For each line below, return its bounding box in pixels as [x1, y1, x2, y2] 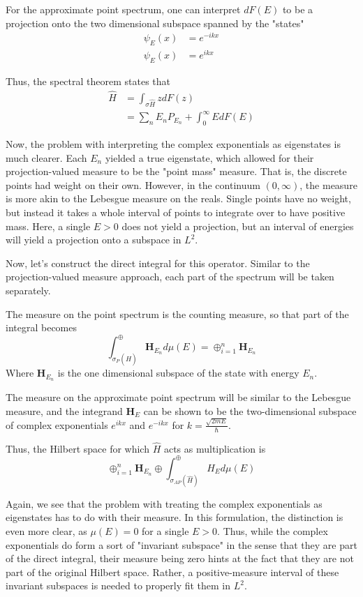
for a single [142, 523, 189, 538]
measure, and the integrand [6, 403, 123, 418]
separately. [6, 282, 51, 297]
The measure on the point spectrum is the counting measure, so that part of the [6, 306, 349, 321]
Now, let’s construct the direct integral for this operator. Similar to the [6, 255, 310, 270]
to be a [282, 2, 313, 16]
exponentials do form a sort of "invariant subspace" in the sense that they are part [6, 537, 357, 552]
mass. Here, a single [6, 218, 91, 233]
